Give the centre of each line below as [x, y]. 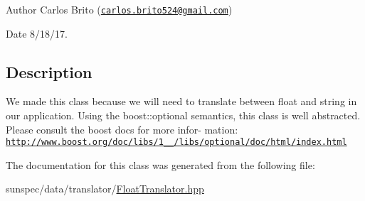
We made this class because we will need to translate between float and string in [181, 101]
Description [49, 71]
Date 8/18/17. [37, 33]
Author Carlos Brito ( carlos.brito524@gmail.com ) [119, 9]
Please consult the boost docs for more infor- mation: [122, 129]
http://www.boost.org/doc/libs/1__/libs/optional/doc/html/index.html [176, 142]
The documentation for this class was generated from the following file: [160, 164]
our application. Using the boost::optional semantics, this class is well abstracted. [183, 115]
